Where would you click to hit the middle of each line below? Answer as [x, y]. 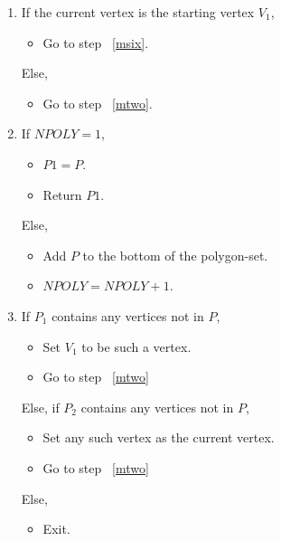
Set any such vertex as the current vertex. [159, 437]
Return [62, 194]
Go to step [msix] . [96, 42]
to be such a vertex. [136, 346]
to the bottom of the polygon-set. [175, 255]
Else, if [40, 407]
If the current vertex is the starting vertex [138, 12]
